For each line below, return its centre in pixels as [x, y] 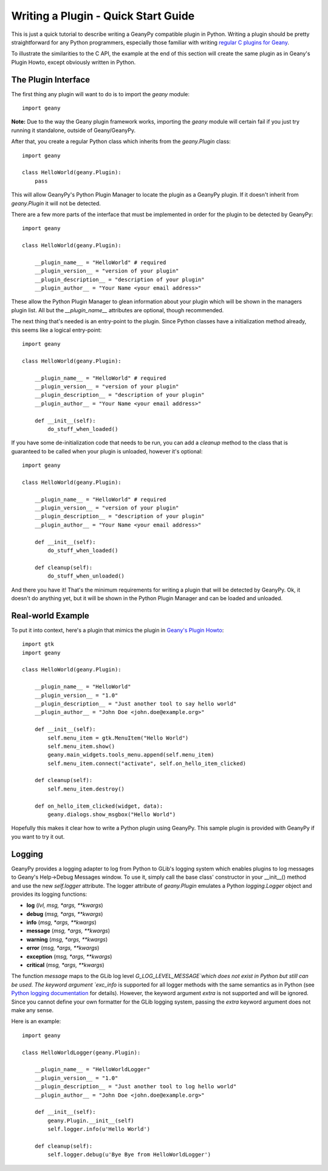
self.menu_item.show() [81, 746]
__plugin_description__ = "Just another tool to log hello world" [135, 1087]
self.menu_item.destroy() [86, 789]
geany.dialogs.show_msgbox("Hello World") [112, 815]
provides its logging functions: [49, 894]
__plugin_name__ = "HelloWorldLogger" [92, 1069]
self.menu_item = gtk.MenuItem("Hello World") [118, 738]
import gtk [38, 644]
